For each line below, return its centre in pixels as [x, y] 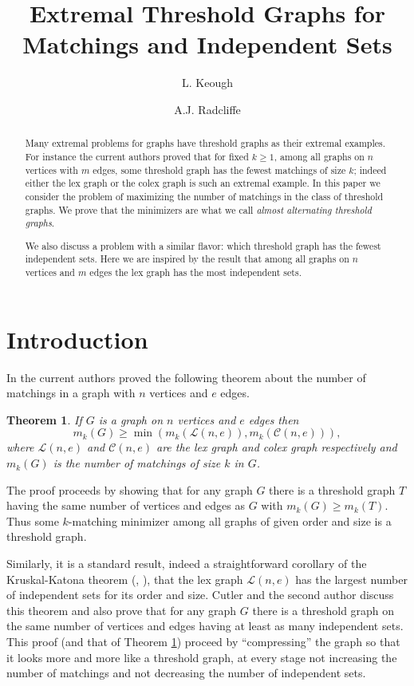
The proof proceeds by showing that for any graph [130, 489]
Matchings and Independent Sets [207, 44]
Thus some [33, 520]
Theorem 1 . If [44, 419]
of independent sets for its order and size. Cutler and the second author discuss [200, 595]
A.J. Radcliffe [207, 109]
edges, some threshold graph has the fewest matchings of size [219, 170]
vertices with [51, 170]
